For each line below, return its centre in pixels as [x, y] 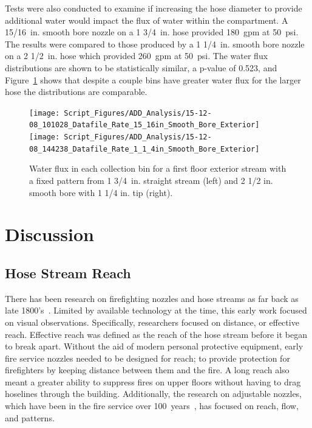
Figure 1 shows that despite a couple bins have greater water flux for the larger [153, 79]
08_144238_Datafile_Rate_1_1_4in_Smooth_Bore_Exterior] [144, 149]
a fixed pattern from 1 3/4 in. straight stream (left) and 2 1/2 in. [151, 180]
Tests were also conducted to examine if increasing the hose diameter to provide [154, 8]
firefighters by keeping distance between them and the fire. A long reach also [147, 370]
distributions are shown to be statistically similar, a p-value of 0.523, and [141, 67]
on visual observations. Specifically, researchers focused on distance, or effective [152, 322]
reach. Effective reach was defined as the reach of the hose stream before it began [156, 334]
